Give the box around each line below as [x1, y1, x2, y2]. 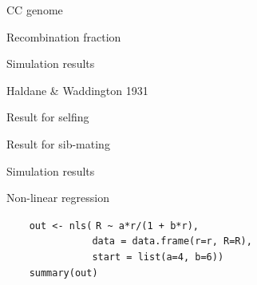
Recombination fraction [6, 28, 121, 45]
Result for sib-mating [6, 135, 110, 152]
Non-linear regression [6, 189, 109, 206]
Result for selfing [6, 109, 89, 125]
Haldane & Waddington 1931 [6, 81, 148, 98]
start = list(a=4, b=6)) [92, 251, 224, 263]
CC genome [6, 2, 63, 18]
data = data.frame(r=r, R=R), [92, 236, 252, 247]
